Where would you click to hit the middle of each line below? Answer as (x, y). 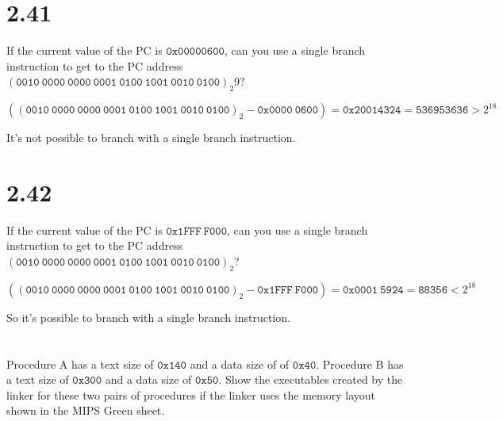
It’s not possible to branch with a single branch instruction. (151, 138)
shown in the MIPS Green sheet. (86, 410)
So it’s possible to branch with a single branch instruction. (148, 317)
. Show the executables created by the (311, 379)
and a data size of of (240, 364)
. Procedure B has (360, 364)
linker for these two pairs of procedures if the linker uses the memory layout (191, 394)
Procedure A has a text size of (80, 364)
